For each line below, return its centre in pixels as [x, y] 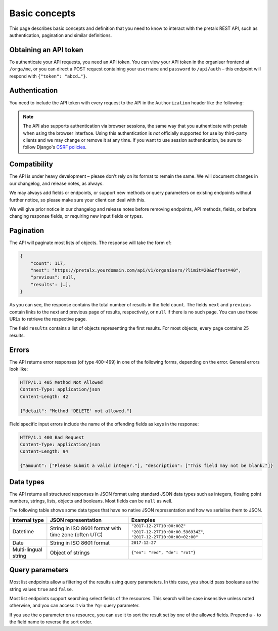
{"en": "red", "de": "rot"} [164, 553]
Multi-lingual [27, 549]
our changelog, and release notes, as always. [56, 183]
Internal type [28, 520]
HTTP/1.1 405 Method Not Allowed [61, 383]
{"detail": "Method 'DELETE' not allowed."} [76, 411]
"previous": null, [53, 278]
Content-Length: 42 [44, 397]
